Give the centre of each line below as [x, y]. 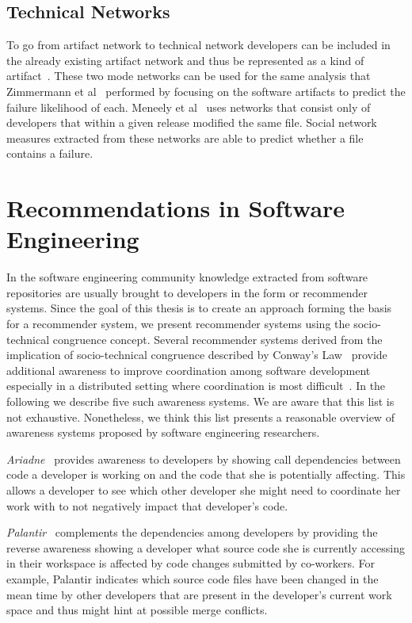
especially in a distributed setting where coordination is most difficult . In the [196, 386]
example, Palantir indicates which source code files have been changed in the [193, 578]
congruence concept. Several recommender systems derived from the [217, 339]
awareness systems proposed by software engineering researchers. [163, 432]
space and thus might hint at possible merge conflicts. [137, 610]
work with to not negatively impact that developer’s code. [147, 505]
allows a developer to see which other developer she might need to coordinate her [204, 489]
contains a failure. [50, 153]
